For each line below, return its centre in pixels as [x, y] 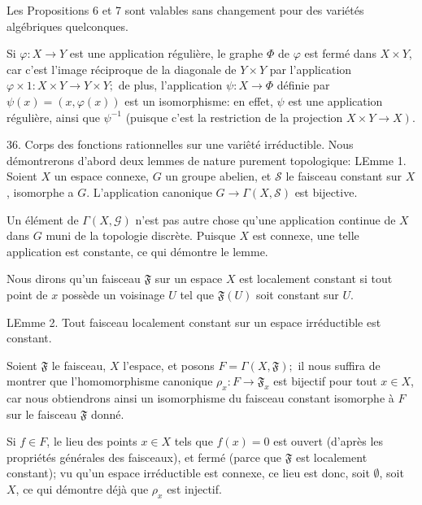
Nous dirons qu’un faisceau [74, 279]
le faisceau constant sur [344, 176]
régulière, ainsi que [53, 117]
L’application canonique [152, 192]
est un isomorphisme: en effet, [199, 100]
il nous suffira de [339, 365]
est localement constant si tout [316, 279]
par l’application [311, 69]
